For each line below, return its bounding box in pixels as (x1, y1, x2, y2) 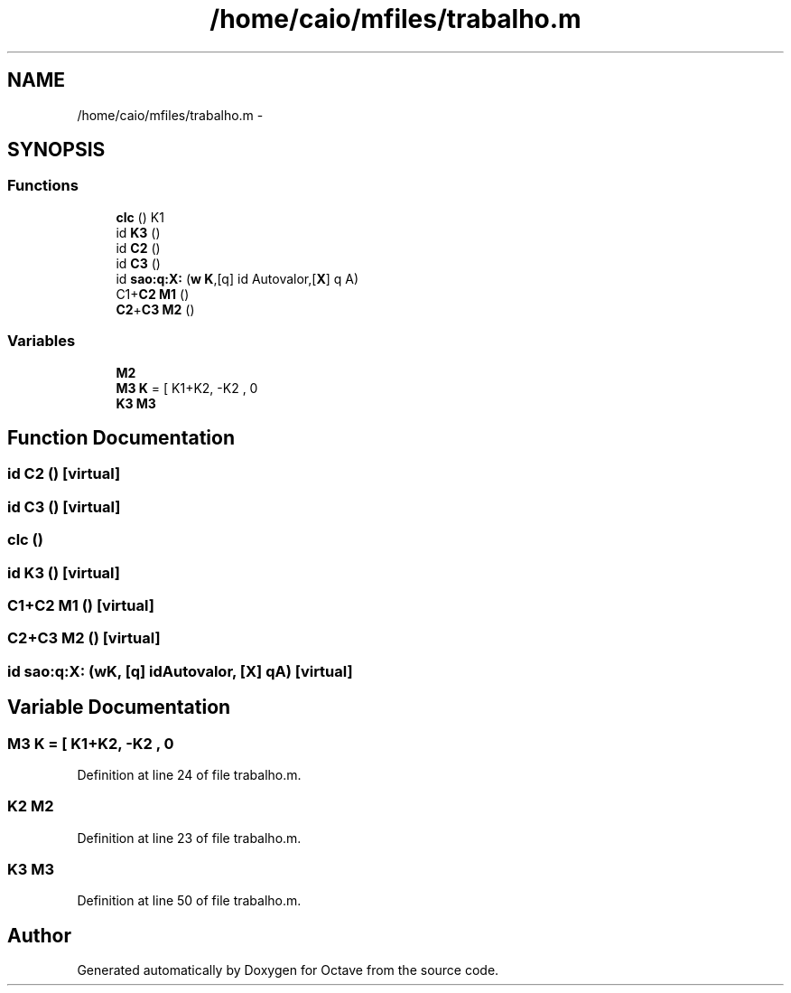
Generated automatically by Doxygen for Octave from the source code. (77, 962, 499, 979)
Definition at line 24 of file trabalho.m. (77, 766, 302, 782)
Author (7, 923, 71, 947)
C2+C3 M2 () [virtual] (7, 629, 161, 648)
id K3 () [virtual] (7, 563, 120, 582)
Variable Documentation (7, 696, 231, 719)
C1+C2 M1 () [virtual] (7, 595, 154, 614)
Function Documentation (7, 426, 235, 449)
